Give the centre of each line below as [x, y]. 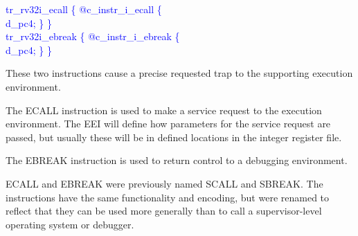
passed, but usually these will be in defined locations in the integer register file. [174, 137]
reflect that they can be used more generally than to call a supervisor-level [164, 211]
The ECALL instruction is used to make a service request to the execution [164, 110]
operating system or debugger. [70, 224]
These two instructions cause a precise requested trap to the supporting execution [179, 73]
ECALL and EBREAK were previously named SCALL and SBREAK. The [164, 183]
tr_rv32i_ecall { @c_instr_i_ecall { [84, 9]
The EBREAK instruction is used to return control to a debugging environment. [177, 160]
